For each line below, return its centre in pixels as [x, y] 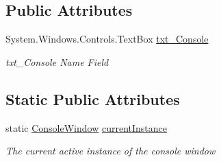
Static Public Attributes [93, 99]
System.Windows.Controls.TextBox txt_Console [107, 39]
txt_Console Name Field [57, 61]
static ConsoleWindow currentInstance [86, 127]
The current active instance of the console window [110, 151]
